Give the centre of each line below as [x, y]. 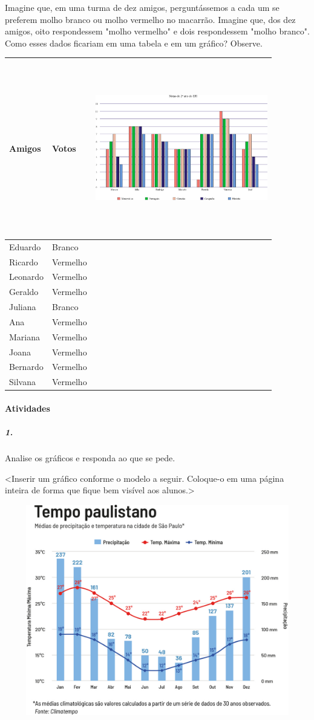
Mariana [25, 336]
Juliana [23, 307]
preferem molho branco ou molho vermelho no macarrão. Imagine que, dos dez [150, 19]
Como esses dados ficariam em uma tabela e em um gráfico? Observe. [134, 43]
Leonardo [27, 277]
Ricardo [24, 261]
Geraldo [24, 292]
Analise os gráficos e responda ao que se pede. [90, 458]
